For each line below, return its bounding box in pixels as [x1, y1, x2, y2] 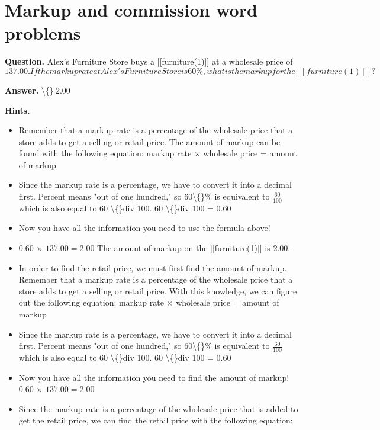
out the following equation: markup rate [18, 296, 164, 309]
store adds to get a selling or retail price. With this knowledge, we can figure [18, 284, 297, 297]
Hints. [5, 104, 30, 116]
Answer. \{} [5, 84, 54, 96]
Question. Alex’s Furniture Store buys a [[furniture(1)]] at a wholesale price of [5, 55, 293, 68]
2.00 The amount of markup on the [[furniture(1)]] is [79, 242, 270, 254]
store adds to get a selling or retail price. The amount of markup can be [18, 135, 281, 147]
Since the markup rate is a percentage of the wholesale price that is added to [18, 402, 298, 415]
